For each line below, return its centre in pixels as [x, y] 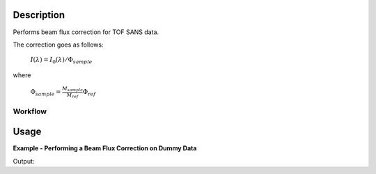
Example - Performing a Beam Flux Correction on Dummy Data [105, 148]
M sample [72, 89]
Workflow [30, 111]
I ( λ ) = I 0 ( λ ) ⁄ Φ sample [61, 61]
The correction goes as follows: [58, 45]
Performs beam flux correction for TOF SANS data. [86, 32]
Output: [24, 161]
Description [39, 15]
